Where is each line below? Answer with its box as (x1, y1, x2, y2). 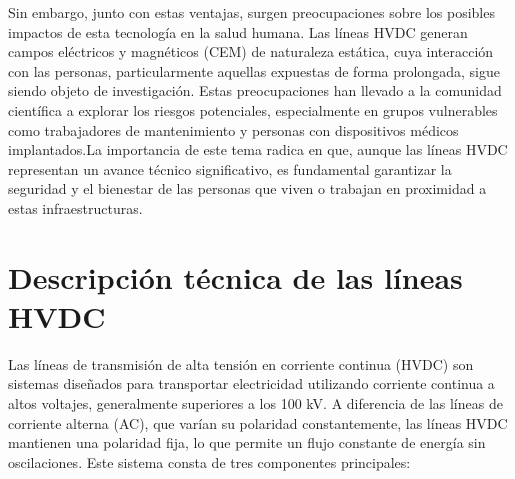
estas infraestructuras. (8, 197, 143, 218)
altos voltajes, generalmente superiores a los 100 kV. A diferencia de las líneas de (8, 393, 503, 414)
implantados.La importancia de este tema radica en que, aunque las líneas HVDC (8, 139, 508, 160)
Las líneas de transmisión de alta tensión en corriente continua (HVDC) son (8, 353, 474, 374)
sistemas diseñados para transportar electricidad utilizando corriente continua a (8, 373, 495, 394)
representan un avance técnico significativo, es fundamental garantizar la (8, 158, 452, 179)
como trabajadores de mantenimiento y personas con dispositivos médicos (8, 119, 459, 140)
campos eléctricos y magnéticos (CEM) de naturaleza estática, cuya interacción (8, 41, 494, 62)
